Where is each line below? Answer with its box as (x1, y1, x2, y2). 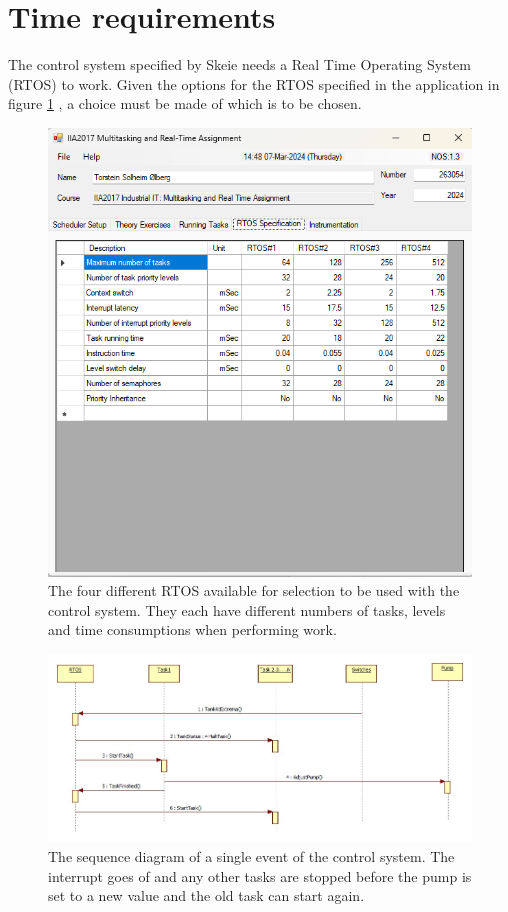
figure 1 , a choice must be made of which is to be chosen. (8, 93, 362, 114)
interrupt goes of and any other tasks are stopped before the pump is (48, 865, 472, 886)
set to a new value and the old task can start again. (48, 885, 365, 906)
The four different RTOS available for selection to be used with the (48, 580, 460, 601)
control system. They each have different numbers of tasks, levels (48, 599, 446, 620)
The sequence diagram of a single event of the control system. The (48, 846, 455, 866)
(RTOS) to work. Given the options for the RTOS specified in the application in (8, 73, 500, 94)
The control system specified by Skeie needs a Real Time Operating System (8, 54, 471, 75)
